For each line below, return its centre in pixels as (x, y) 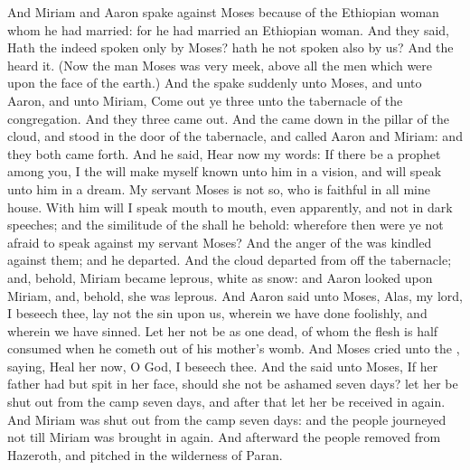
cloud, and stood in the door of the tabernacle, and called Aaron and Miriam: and (235, 136)
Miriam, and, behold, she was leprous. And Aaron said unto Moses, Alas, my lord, (235, 295)
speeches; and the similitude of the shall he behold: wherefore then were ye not (226, 225)
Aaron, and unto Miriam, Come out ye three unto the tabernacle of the (205, 100)
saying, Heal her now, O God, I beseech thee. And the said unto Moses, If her (223, 366)
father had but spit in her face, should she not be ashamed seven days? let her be (233, 384)
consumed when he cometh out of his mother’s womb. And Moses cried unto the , (234, 348)
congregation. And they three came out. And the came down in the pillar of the (228, 118)
